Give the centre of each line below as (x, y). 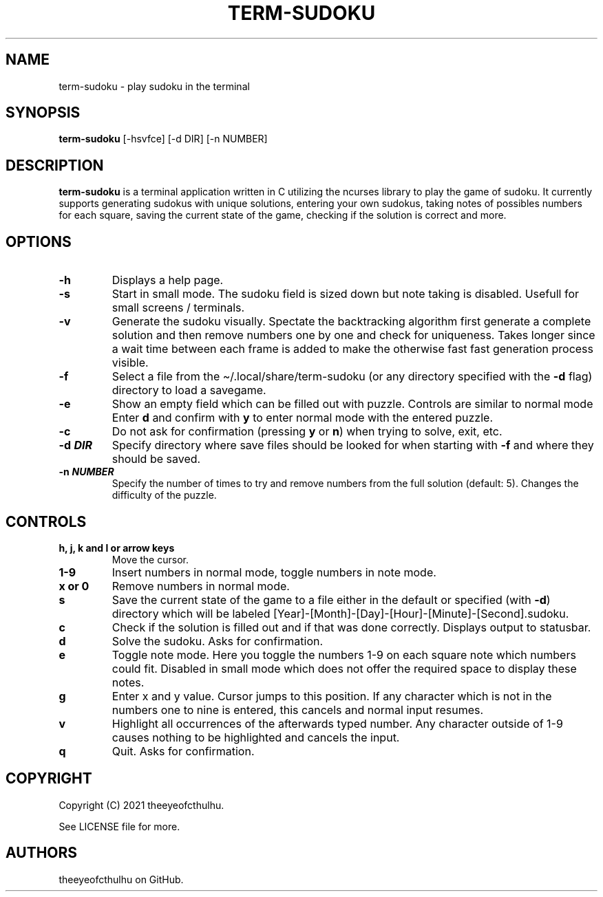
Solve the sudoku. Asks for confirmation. (218, 641)
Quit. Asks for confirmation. (183, 751)
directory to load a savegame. (189, 390)
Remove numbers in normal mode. (201, 586)
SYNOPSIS (43, 113)
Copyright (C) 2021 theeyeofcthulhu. (141, 805)
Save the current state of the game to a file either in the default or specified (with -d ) (331, 599)
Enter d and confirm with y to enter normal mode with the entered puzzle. (302, 418)
